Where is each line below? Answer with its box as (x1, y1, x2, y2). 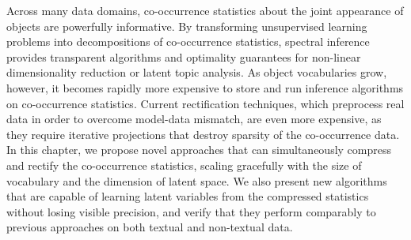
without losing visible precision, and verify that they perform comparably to (6, 203, 376, 219)
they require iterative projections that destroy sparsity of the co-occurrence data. (6, 126, 400, 142)
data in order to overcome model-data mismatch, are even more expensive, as (6, 111, 382, 127)
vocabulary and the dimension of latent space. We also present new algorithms (6, 172, 387, 189)
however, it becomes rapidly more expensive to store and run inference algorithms (6, 79, 404, 96)
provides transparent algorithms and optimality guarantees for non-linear (6, 48, 361, 65)
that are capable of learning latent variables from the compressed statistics (6, 188, 369, 204)
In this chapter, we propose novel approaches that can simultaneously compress (6, 141, 391, 158)
